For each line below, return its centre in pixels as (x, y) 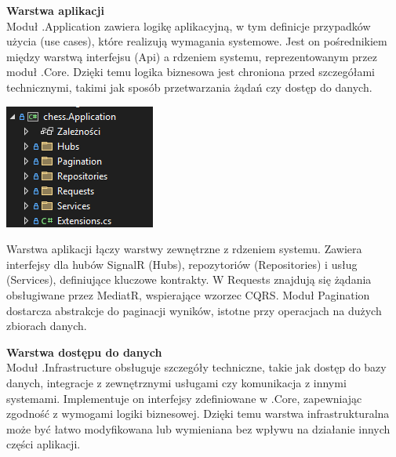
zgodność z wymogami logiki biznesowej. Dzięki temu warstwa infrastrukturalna (198, 413)
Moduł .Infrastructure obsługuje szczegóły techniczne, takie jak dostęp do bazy (196, 367)
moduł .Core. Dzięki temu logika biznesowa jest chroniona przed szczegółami (191, 72)
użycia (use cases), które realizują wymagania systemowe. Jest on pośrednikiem (197, 41)
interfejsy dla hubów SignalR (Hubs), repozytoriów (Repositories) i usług (182, 264)
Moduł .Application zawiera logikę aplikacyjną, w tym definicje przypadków (189, 25)
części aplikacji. (44, 444)
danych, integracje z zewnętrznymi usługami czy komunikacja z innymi (176, 382)
